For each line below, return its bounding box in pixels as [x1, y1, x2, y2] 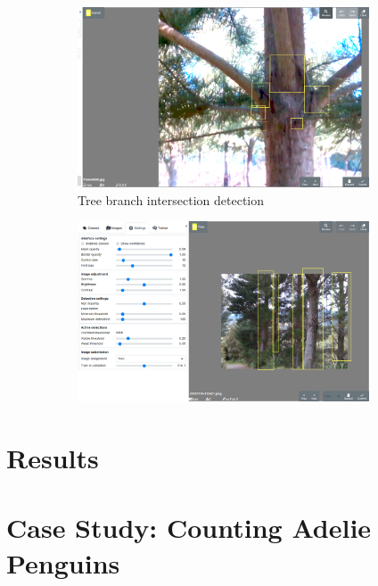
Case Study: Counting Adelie [6, 509, 372, 546]
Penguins [6, 544, 120, 581]
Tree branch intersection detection [78, 190, 265, 209]
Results [6, 439, 99, 475]
